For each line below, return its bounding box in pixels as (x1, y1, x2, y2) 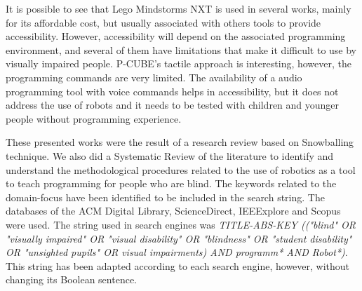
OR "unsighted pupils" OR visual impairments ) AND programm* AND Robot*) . (6, 245, 348, 259)
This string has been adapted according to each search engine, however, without (6, 258, 350, 273)
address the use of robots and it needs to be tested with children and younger (6, 97, 340, 112)
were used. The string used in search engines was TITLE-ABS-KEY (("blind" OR (6, 217, 356, 231)
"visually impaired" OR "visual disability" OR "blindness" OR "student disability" (6, 231, 352, 245)
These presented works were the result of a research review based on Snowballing (6, 135, 354, 149)
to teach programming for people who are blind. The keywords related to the (6, 176, 337, 191)
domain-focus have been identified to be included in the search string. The (6, 189, 325, 204)
